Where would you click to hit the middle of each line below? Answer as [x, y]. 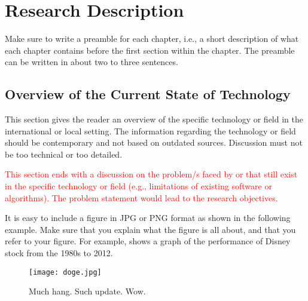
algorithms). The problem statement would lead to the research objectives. [141, 197]
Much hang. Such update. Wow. [87, 291]
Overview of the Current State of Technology [148, 94]
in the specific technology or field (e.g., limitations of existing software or [138, 186]
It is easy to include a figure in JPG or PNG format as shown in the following [148, 218]
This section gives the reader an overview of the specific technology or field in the [154, 119]
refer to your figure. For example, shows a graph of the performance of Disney [148, 241]
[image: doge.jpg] [65, 272]
